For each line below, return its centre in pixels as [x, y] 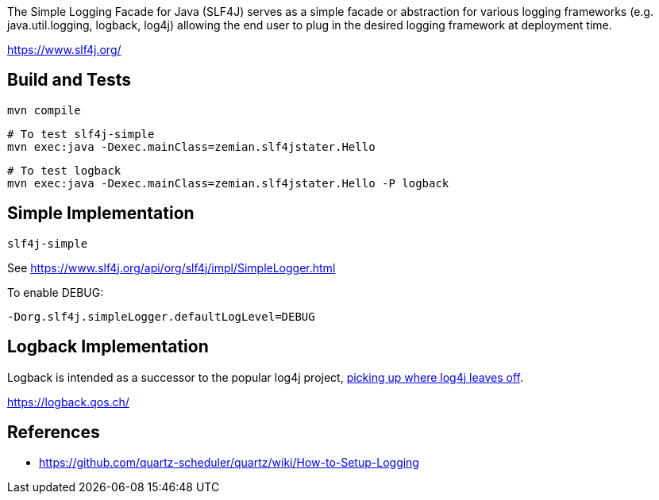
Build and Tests [69, 80]
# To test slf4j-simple [81, 134]
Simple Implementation [101, 213]
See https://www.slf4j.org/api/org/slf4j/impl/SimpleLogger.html [171, 267]
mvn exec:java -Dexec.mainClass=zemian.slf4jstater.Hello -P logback [228, 183]
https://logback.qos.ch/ [68, 402]
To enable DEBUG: [56, 292]
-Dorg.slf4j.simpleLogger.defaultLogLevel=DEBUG [161, 316]
